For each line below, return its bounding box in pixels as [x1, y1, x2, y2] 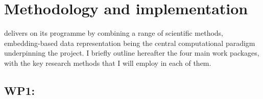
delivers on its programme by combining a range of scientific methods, [4, 28, 224, 38]
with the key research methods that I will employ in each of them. [4, 57, 211, 68]
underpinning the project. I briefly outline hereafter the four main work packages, [4, 47, 259, 58]
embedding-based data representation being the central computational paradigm [4, 37, 255, 48]
